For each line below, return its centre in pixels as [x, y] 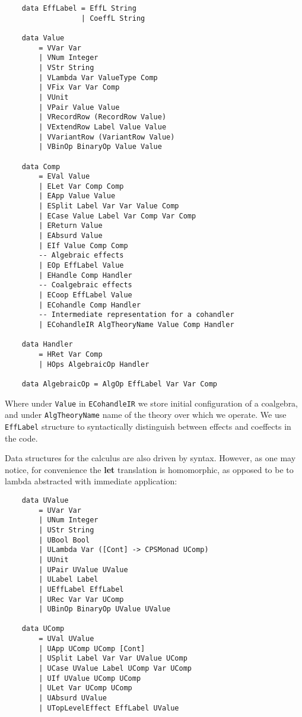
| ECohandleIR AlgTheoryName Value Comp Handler [136, 325]
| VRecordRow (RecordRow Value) [103, 117]
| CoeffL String [113, 18]
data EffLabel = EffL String [79, 8]
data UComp [43, 629]
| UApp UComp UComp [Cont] [92, 648]
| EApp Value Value [77, 196]
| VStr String [66, 67]
